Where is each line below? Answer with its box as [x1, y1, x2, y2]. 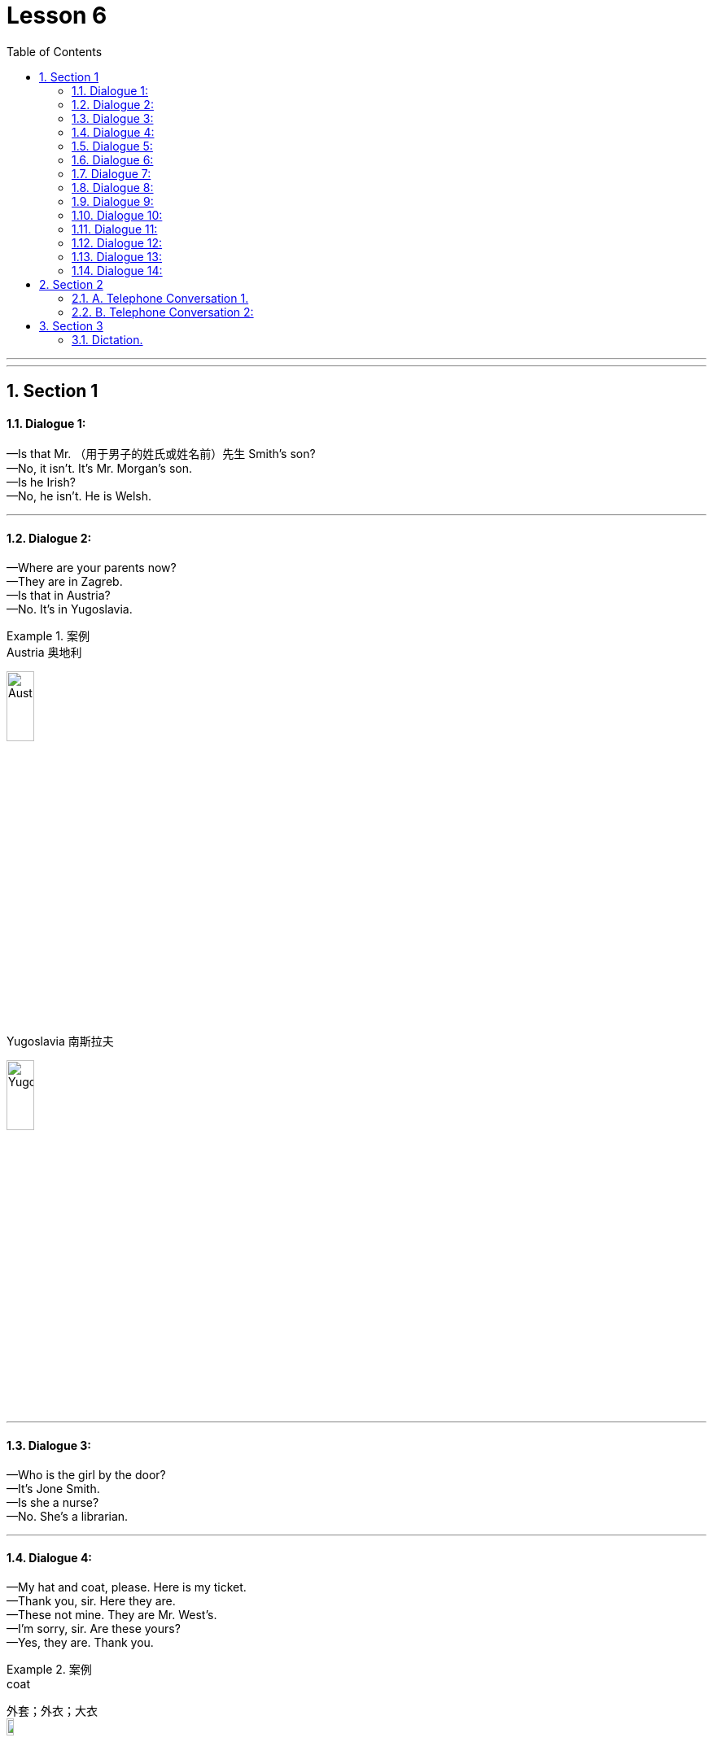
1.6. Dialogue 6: [72, 152, 154, 167]
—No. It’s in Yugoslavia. [7, 601, 133, 616]
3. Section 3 [39, 318, 103, 333]
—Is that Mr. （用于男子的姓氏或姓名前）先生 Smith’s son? [7, 447, 316, 461]
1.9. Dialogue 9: [72, 194, 154, 208]
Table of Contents [7, 44, 103, 59]
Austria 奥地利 [7, 644, 82, 659]
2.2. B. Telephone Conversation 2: [72, 304, 254, 319]
